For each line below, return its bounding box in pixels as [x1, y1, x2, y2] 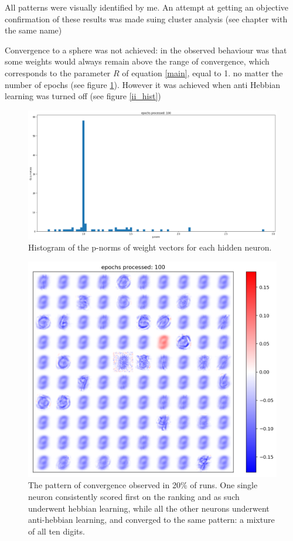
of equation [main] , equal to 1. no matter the [122, 66, 283, 79]
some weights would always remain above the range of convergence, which [5, 55, 270, 67]
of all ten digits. [28, 525, 85, 537]
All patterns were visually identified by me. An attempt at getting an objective [5, 1, 289, 13]
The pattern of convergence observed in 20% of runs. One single [28, 479, 258, 491]
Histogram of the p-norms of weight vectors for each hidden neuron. [28, 241, 272, 253]
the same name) [5, 24, 62, 36]
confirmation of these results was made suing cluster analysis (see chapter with [5, 12, 288, 25]
